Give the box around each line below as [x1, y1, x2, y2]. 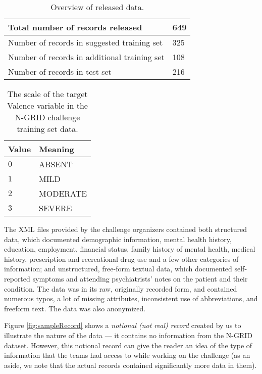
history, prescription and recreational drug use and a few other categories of [4, 253, 239, 264]
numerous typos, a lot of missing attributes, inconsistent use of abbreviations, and [4, 293, 258, 304]
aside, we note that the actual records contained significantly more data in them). [4, 359, 257, 370]
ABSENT [39, 158, 73, 170]
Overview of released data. [50, 1, 144, 13]
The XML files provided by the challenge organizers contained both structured [4, 224, 247, 234]
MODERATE [39, 188, 87, 199]
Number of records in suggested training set [8, 36, 163, 48]
